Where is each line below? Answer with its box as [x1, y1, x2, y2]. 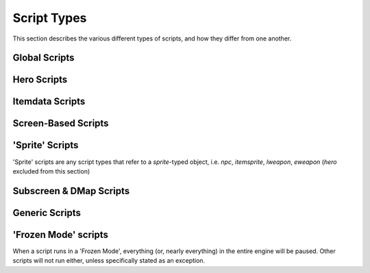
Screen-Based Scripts [12, 117, 109, 130]
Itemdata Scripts [12, 96, 86, 108]
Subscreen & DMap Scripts [12, 185, 130, 197]
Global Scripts [12, 52, 75, 64]
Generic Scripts [12, 206, 82, 219]
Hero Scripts [12, 74, 68, 86]
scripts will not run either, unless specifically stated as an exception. [12, 257, 206, 265]
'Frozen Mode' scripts [12, 228, 109, 240]
